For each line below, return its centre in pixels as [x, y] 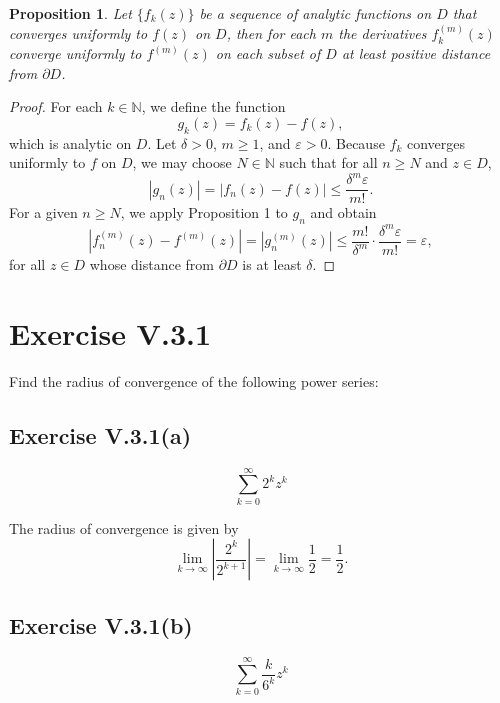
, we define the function [213, 106]
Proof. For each [56, 106]
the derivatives [382, 33]
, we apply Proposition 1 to [204, 212]
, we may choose [182, 162]
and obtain [343, 212]
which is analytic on [70, 142]
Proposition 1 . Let [70, 13]
